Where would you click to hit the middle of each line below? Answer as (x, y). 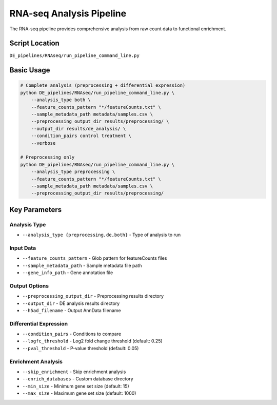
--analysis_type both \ (61, 100)
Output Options (29, 286)
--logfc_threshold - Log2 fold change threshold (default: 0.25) (92, 341)
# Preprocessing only (47, 157)
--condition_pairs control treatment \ (81, 136)
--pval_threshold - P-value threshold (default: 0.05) (81, 348)
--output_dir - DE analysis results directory (71, 303)
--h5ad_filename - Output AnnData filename (72, 310)
